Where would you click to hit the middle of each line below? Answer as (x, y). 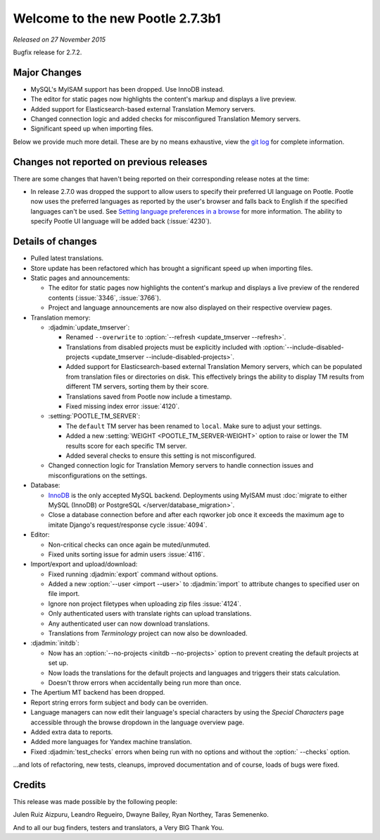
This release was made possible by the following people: (95, 802)
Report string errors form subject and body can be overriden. (119, 702)
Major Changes (47, 72)
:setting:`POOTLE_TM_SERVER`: (94, 416)
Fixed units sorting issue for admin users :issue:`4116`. (127, 554)
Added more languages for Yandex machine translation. (112, 742)
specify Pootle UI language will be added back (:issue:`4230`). (121, 221)
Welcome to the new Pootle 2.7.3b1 (117, 18)
